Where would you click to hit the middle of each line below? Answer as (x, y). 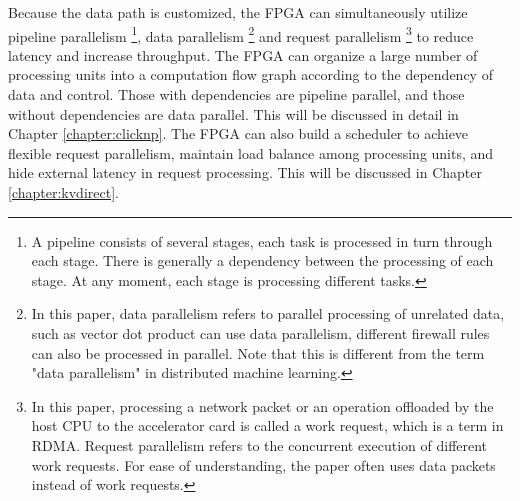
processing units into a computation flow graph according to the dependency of (250, 74)
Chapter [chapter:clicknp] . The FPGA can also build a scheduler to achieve (238, 133)
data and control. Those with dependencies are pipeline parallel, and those (236, 94)
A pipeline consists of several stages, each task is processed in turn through (262, 240)
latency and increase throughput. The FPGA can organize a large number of (243, 54)
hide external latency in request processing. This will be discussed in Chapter (245, 172)
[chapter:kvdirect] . (63, 192)
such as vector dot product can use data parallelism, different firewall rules (260, 332)
